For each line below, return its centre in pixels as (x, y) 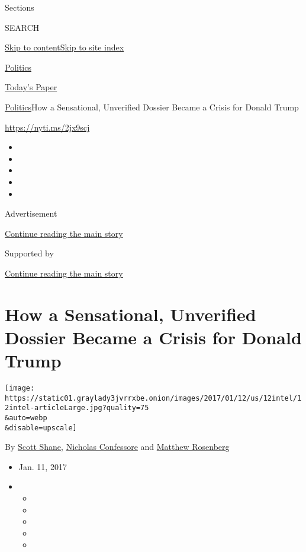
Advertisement (31, 213)
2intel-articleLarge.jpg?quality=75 (77, 408)
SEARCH (22, 27)
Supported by (29, 253)
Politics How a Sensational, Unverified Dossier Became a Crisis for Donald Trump (152, 107)
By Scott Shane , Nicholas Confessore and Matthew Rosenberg (117, 447)
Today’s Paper (31, 87)
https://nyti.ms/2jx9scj (47, 127)
